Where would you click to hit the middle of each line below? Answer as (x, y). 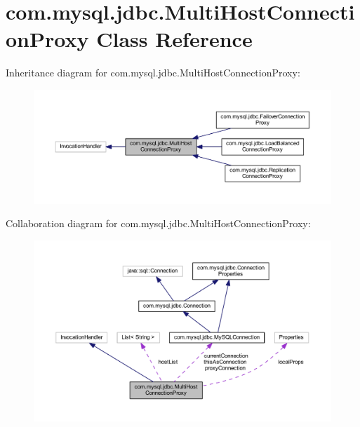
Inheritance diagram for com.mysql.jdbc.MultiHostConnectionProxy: (153, 73)
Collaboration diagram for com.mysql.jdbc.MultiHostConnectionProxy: (158, 223)
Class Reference (174, 39)
